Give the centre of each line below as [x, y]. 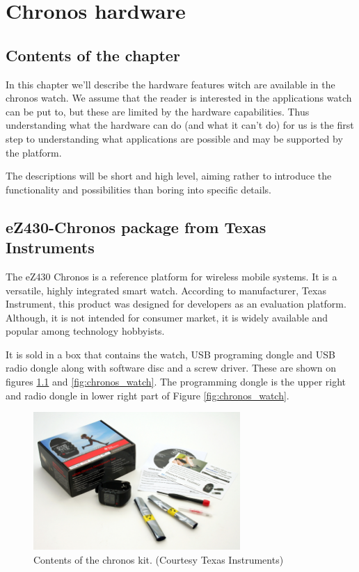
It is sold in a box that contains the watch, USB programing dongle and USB [170, 354]
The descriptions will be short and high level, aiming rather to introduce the [169, 176]
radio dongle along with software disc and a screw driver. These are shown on [171, 368]
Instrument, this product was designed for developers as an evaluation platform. [176, 304]
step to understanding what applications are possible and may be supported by [174, 138]
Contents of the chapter [93, 55]
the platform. [34, 152]
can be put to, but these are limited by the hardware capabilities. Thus [158, 111]
